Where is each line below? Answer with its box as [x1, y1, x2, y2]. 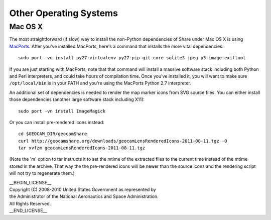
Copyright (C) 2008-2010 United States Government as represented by [9, 186, 157, 193]
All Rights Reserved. [9, 200, 51, 206]
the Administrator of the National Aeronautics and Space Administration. [9, 193, 159, 199]
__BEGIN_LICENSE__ [9, 179, 52, 185]
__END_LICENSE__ [9, 207, 47, 213]
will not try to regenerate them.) [9, 170, 75, 176]
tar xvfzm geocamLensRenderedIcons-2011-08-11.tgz [18, 145, 146, 151]
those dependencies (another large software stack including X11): [9, 96, 145, 102]
